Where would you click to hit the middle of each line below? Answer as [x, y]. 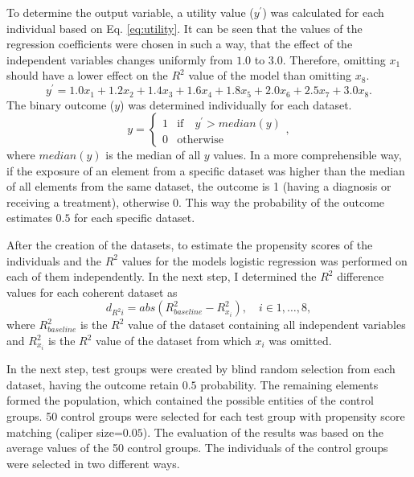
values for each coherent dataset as [92, 292]
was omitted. [300, 341]
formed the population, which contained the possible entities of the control [190, 400]
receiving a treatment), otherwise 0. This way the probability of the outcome [196, 201]
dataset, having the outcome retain [93, 384]
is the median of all [153, 155]
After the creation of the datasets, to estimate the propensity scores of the [190, 245]
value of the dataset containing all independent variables [267, 325]
